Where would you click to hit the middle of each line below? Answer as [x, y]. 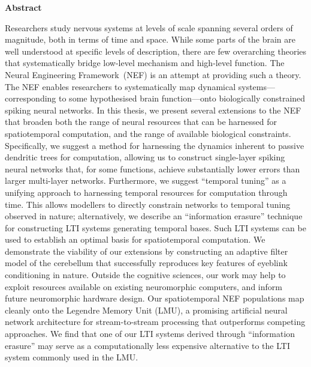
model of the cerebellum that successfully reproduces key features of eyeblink [146, 263]
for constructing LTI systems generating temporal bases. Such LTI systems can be [155, 227]
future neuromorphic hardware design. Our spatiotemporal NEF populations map [155, 298]
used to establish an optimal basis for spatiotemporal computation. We [135, 239]
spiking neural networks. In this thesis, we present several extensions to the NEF [153, 110]
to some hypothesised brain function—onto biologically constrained [182, 98]
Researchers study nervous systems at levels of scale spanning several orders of [149, 27]
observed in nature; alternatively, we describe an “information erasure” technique [154, 216]
